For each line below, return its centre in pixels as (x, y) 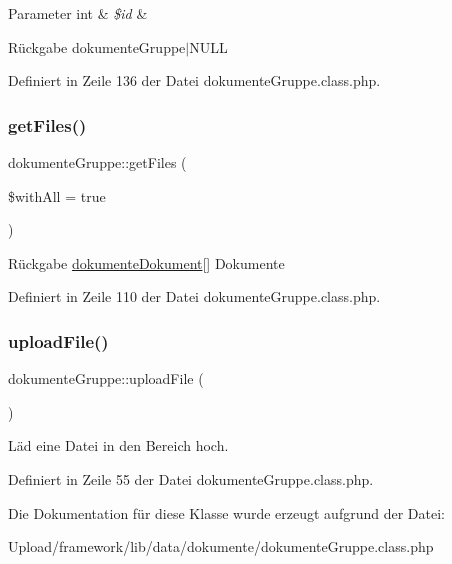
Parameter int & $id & (78, 13)
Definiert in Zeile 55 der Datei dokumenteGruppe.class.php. (191, 478)
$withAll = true (57, 195)
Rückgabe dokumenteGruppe (97, 46)
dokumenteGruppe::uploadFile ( (106, 378)
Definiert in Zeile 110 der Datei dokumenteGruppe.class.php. (194, 296)
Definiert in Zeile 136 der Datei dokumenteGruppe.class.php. (194, 80)
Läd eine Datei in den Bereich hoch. (118, 445)
